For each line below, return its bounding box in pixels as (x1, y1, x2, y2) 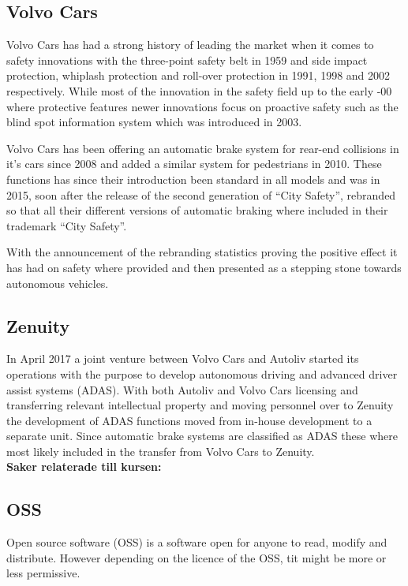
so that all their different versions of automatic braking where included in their (6, 202, 388, 218)
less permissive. (6, 565, 80, 581)
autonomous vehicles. (6, 274, 109, 291)
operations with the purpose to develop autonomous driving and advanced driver (6, 365, 398, 382)
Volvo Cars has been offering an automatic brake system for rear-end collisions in (6, 140, 399, 156)
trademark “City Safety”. (6, 217, 127, 233)
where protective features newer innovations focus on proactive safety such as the (6, 98, 399, 114)
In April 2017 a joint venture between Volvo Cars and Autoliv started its (6, 350, 359, 367)
